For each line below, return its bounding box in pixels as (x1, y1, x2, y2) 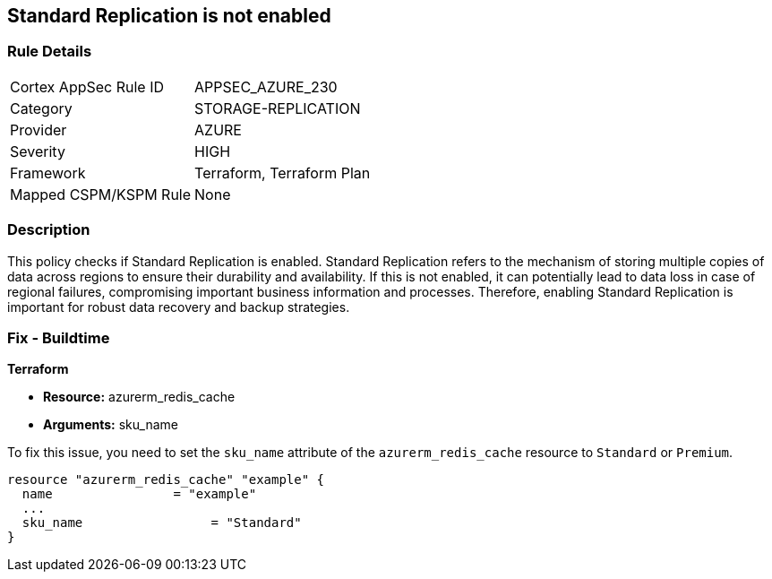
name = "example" (21, 487, 257, 502)
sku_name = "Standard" (21, 515, 302, 531)
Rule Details (7, 42, 92, 61)
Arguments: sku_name (43, 417, 178, 433)
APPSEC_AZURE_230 (194, 77, 338, 96)
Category (10, 99, 73, 117)
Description (7, 220, 90, 239)
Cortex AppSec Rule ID (10, 77, 165, 96)
